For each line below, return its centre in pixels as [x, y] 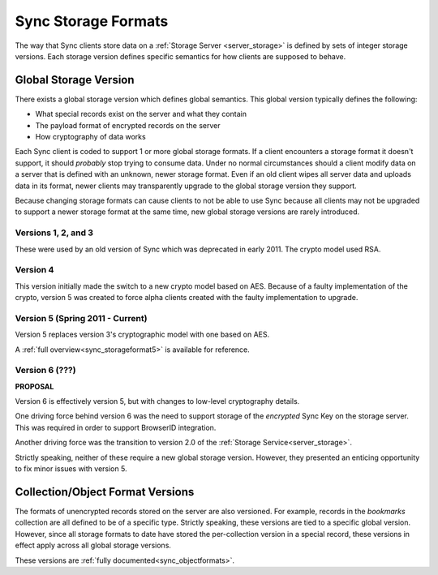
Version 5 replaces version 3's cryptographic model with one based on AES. [142, 335]
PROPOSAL [34, 386]
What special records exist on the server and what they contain [141, 114]
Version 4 [34, 270]
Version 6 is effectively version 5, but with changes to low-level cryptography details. [157, 401]
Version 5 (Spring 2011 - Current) [81, 318]
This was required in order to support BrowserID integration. [116, 427]
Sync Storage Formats [92, 21]
